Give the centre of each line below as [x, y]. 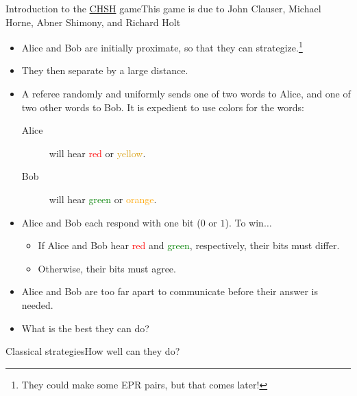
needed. [37, 304]
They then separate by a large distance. [105, 70]
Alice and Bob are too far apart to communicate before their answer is [170, 291]
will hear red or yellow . [97, 153]
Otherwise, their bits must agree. [107, 268]
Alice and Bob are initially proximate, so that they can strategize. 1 [162, 46]
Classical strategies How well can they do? [93, 351]
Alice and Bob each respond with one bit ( [111, 222]
